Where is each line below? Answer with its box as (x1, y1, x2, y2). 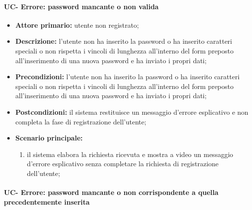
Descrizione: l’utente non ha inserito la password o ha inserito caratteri (15, 36, 233, 46)
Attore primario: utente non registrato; (15, 19, 139, 30)
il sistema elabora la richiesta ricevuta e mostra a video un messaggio (27, 149, 234, 159)
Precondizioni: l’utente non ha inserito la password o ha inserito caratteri (15, 71, 240, 82)
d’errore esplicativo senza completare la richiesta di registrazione (27, 158, 219, 169)
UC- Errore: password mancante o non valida (4, 1, 159, 11)
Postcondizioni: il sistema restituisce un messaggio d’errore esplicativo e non (15, 106, 249, 117)
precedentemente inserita (4, 196, 90, 207)
